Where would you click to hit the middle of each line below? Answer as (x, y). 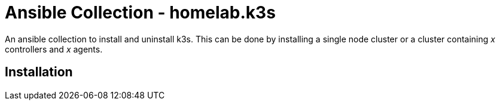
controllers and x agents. (54, 49)
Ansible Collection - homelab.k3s (140, 13)
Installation (39, 72)
